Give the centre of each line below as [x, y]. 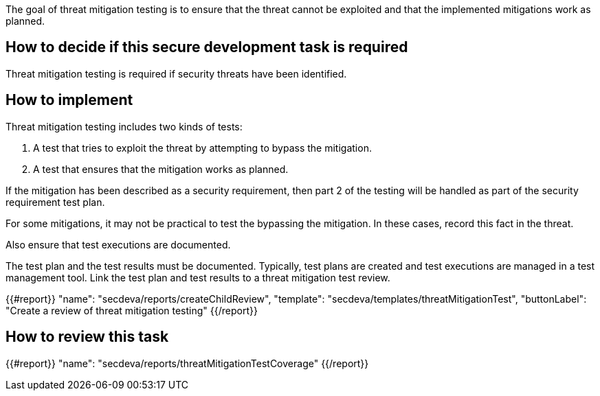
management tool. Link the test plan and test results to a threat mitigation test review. [198, 277]
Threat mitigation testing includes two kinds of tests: [124, 126]
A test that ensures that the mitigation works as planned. [161, 169]
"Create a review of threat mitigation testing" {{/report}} [132, 310]
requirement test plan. [55, 202]
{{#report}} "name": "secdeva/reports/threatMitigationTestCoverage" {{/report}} [187, 363]
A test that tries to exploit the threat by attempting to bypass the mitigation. [202, 148]
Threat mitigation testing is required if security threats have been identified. [176, 73]
